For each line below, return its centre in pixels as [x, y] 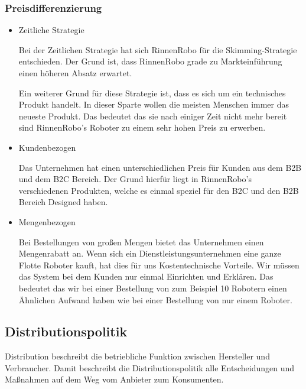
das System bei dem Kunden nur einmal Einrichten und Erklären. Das [146, 276]
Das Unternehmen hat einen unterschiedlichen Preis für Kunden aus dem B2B [160, 167]
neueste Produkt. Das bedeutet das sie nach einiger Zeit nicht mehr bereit [153, 116]
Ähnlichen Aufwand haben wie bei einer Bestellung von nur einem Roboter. [155, 299]
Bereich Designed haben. [63, 202]
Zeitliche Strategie [51, 30]
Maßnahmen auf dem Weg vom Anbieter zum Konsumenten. [114, 379]
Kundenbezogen [47, 147]
